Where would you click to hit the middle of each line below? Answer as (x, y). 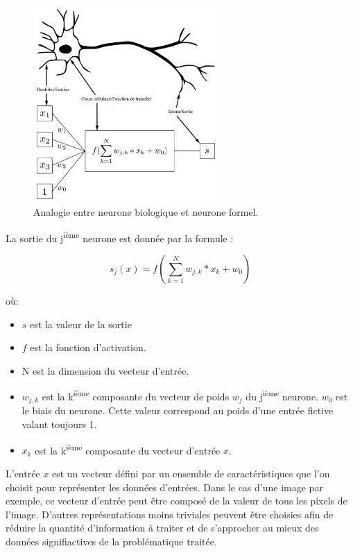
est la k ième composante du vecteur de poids (136, 395)
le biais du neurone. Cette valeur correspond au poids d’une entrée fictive (178, 410)
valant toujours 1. (59, 424)
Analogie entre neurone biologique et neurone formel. (146, 212)
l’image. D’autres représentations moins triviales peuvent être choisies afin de (170, 514)
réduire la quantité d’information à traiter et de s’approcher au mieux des (162, 528)
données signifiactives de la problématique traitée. (111, 541)
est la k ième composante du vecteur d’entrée (128, 449)
